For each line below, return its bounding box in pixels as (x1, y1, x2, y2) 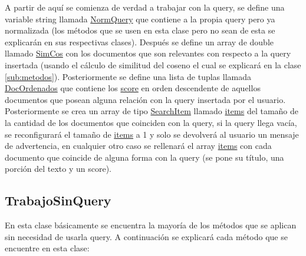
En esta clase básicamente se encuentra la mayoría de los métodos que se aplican (5, 219, 297, 231)
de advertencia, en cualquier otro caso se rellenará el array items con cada (5, 139, 272, 152)
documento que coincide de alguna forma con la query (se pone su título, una (5, 151, 284, 163)
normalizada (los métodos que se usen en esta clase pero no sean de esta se (5, 24, 275, 36)
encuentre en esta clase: (5, 242, 90, 254)
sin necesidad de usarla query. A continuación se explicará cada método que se (5, 230, 288, 242)
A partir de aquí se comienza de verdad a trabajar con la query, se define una (5, 1, 285, 13)
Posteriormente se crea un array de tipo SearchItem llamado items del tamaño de (5, 105, 299, 117)
